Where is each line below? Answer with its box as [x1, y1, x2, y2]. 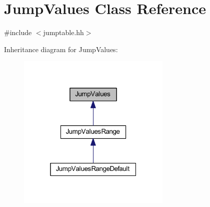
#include [4, 27, 32, 38]
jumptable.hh [43, 27, 84, 38]
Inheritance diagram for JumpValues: [4, 44, 118, 54]
